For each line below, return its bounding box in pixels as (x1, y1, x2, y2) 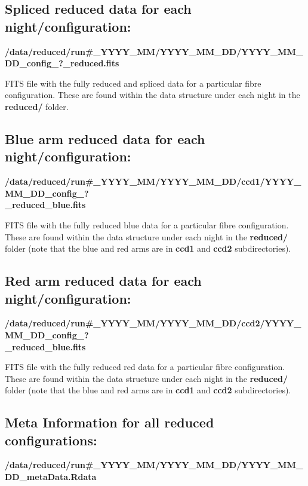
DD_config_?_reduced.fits (5, 57, 119, 69)
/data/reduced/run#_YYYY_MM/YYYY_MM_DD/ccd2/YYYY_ (5, 317, 301, 329)
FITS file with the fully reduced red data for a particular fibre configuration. (5, 360, 285, 373)
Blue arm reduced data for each (5, 129, 205, 148)
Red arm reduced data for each (5, 271, 202, 290)
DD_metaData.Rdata (5, 470, 97, 483)
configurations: (5, 430, 97, 449)
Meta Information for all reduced (5, 413, 214, 432)
